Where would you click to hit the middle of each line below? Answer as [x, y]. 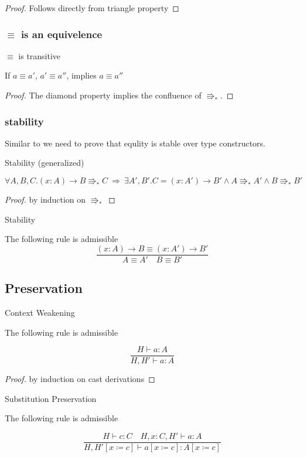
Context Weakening [40, 313]
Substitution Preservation [51, 398]
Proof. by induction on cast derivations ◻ [80, 379]
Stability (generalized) [45, 163]
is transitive [40, 55]
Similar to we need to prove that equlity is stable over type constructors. [135, 143]
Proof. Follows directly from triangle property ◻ [92, 8]
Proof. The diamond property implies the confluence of [103, 95]
